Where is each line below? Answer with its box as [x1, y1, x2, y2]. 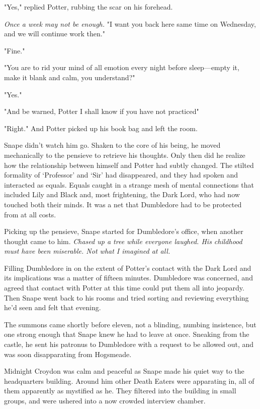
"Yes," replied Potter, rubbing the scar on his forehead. [4, 2, 173, 12]
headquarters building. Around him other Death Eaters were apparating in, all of [4, 375, 254, 386]
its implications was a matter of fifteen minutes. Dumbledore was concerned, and [4, 272, 253, 283]
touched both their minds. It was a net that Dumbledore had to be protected [4, 199, 242, 209]
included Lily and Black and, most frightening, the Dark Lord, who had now [4, 189, 240, 200]
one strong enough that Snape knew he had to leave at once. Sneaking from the [4, 329, 249, 339]
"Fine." [4, 45, 25, 55]
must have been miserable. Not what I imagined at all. [4, 246, 170, 256]
